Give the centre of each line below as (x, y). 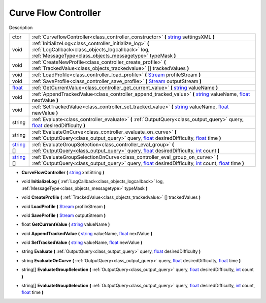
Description (21, 28)
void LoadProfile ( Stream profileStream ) (64, 206)
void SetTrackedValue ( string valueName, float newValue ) (82, 242)
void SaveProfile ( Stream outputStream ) (64, 215)
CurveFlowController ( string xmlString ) (63, 172)
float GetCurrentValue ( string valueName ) (66, 224)
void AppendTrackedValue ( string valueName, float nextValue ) (87, 233)
